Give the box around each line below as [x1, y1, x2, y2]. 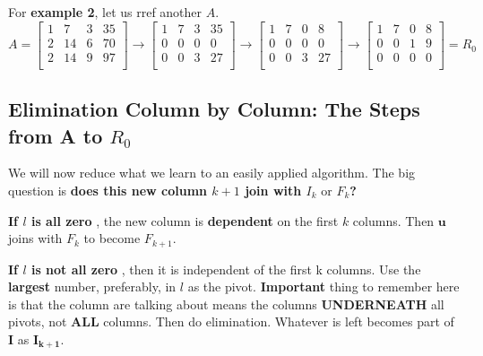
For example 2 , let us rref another [8, 3, 203, 21]
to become [83, 229, 141, 247]
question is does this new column [8, 180, 207, 199]
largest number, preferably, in [8, 277, 177, 296]
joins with [8, 229, 63, 247]
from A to [8, 121, 103, 149]
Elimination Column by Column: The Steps [8, 95, 420, 123]
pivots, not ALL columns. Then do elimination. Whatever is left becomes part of [8, 312, 454, 331]
